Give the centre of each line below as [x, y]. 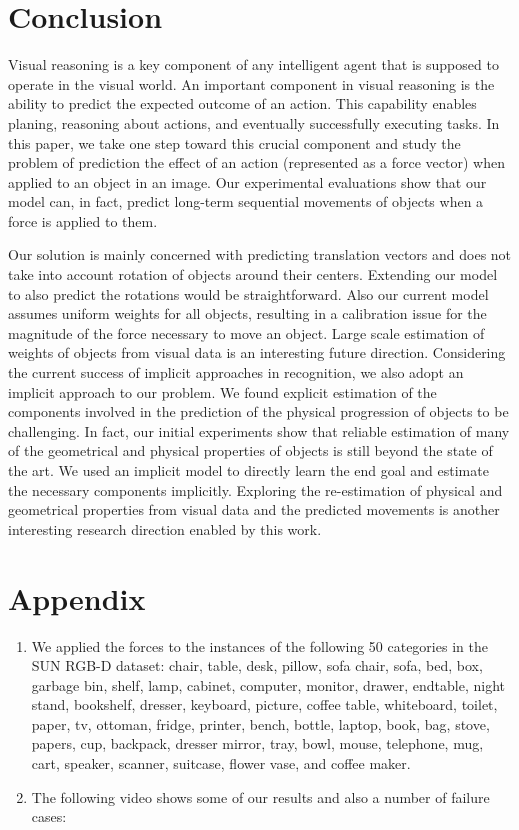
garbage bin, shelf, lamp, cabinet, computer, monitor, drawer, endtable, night [268, 684]
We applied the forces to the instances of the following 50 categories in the [259, 645]
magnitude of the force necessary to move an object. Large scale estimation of [246, 332]
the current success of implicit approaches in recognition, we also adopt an [236, 372]
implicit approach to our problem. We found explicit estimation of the [222, 391]
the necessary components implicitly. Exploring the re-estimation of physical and [255, 489]
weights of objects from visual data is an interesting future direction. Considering [257, 352]
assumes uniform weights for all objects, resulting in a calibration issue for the [247, 313]
